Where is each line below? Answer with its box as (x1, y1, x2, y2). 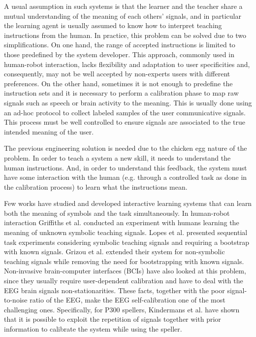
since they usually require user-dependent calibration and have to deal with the (4, 275, 243, 286)
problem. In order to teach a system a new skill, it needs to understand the (4, 152, 231, 163)
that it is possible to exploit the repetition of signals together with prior (4, 314, 221, 324)
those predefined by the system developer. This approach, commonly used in (4, 49, 234, 59)
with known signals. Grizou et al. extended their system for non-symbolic (4, 246, 225, 257)
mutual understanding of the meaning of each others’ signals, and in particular (4, 10, 241, 21)
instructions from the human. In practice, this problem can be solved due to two (4, 30, 247, 40)
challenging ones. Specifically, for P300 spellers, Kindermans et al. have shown (4, 304, 240, 314)
